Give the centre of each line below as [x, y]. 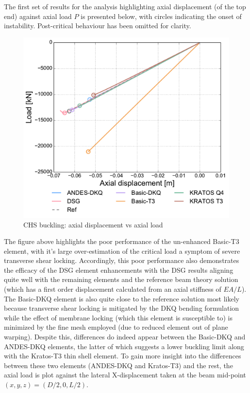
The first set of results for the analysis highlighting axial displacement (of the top [125, 6]
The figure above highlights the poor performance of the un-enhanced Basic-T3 [122, 241]
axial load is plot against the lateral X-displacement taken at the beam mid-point [125, 375]
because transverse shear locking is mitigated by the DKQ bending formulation [122, 308]
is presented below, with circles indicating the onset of [161, 16]
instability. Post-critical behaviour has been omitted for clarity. [98, 26]
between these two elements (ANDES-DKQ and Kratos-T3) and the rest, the [118, 365]
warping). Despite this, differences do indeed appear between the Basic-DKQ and [125, 336]
